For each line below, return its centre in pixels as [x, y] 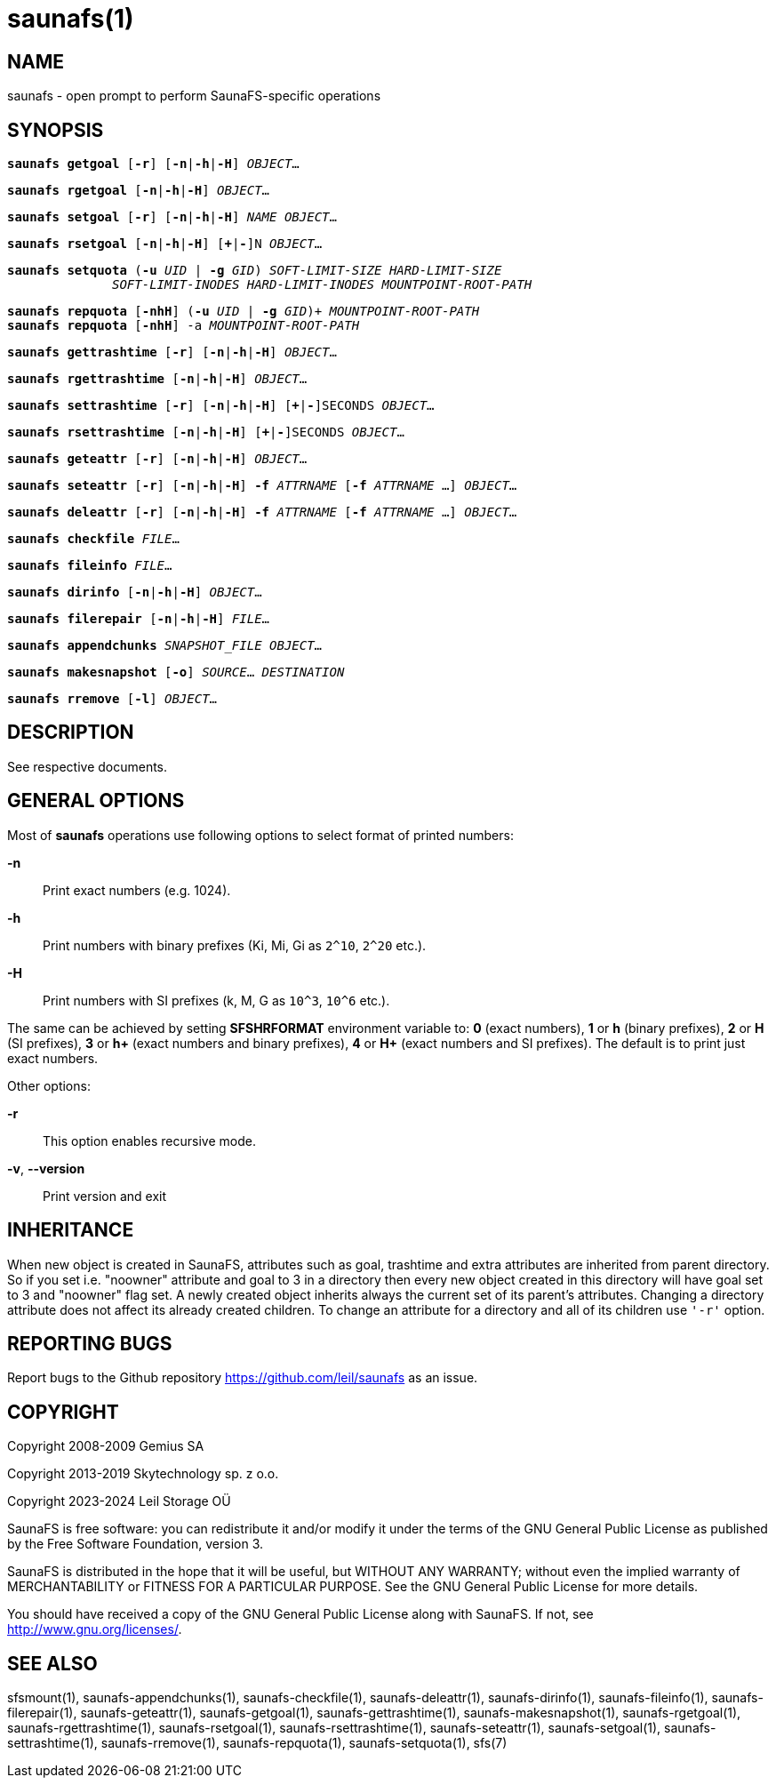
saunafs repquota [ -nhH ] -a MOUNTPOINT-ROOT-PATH [184, 326]
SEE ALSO [52, 1663]
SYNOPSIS [56, 130]
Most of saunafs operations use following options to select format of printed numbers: [260, 835]
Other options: [49, 1085]
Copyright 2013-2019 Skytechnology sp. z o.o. [143, 1474]
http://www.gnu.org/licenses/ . [95, 1629]
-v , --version [46, 1168]
